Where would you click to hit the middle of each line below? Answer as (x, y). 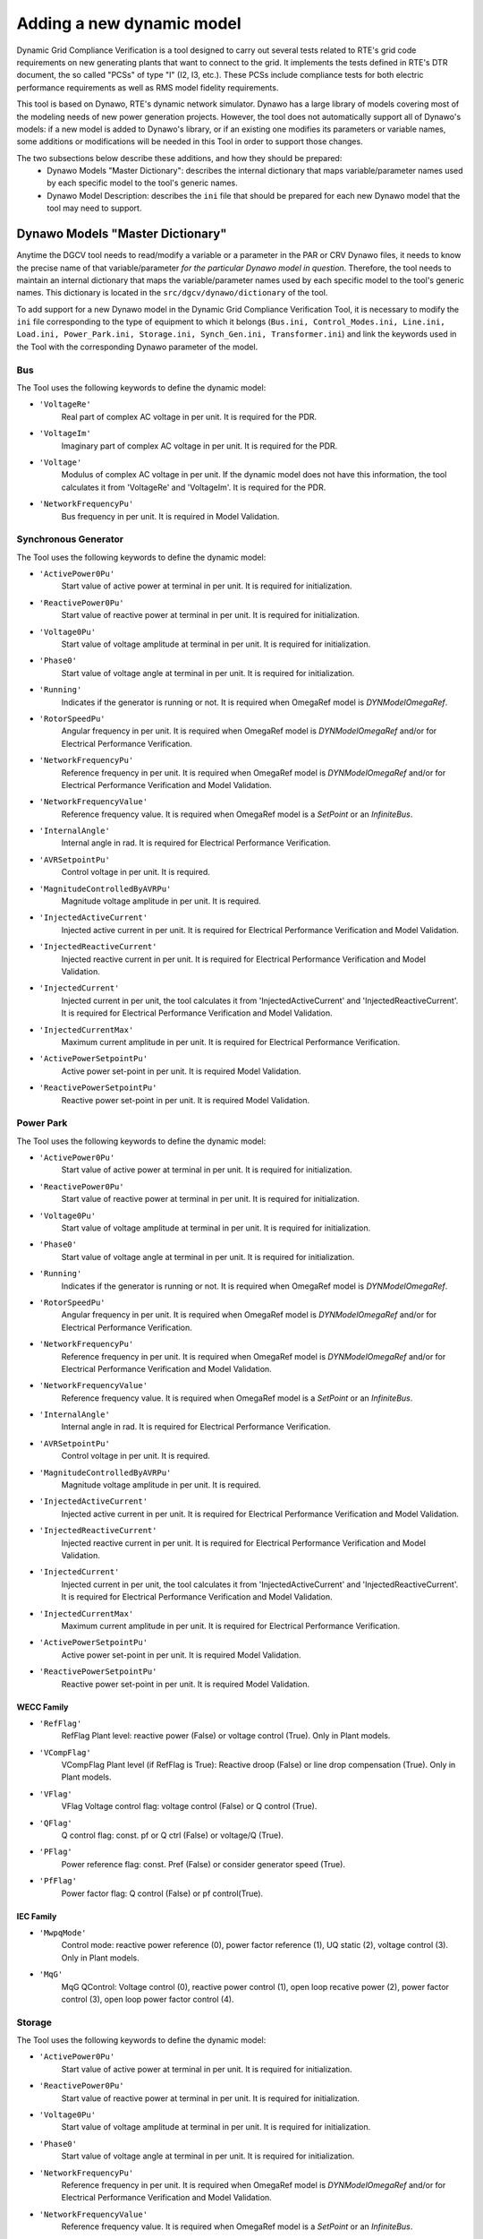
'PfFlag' (58, 1881)
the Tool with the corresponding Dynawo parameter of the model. (137, 347)
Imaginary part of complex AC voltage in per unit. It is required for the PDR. (199, 446)
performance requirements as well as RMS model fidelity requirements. (148, 87)
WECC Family (42, 1707)
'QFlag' (56, 1823)
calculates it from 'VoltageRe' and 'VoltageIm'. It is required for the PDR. (194, 487)
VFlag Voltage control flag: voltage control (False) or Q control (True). (189, 1806)
